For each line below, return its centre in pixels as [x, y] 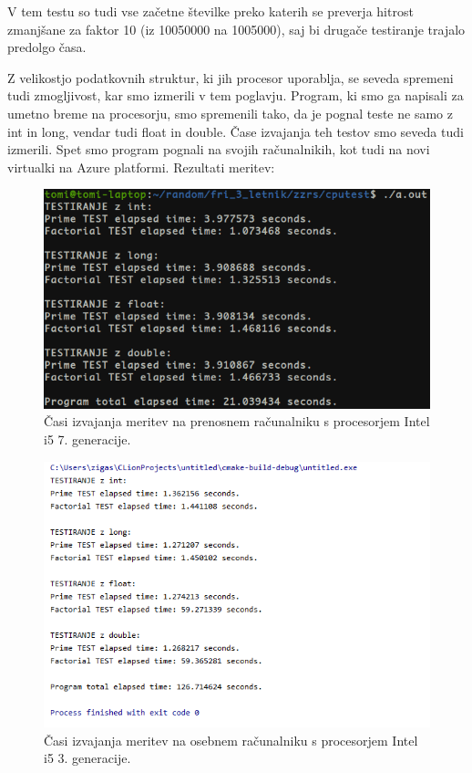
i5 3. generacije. [87, 758]
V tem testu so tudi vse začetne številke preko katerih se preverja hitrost [210, 11]
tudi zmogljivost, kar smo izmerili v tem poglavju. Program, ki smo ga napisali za [236, 95]
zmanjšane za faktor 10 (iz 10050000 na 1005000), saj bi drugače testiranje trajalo [236, 29]
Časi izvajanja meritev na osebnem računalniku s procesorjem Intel [231, 740]
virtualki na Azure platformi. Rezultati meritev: [141, 167]
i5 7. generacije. [87, 439]
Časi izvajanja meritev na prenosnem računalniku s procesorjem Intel [237, 421]
